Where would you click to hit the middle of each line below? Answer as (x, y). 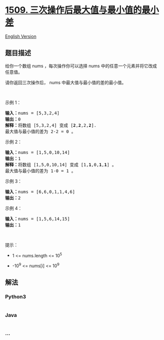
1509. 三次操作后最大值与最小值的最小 (82, 10)
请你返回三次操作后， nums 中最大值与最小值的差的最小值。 (66, 82)
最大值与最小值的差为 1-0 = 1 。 (41, 171)
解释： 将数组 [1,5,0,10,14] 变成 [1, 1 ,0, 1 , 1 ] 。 (61, 165)
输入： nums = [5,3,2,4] (32, 113)
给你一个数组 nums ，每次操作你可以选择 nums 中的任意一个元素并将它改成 (81, 66)
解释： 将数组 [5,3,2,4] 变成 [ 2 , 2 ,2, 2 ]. (51, 125)
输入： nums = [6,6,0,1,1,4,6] (40, 192)
